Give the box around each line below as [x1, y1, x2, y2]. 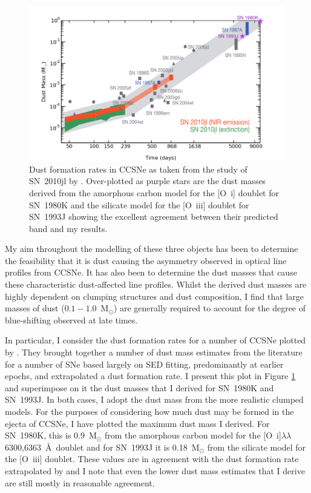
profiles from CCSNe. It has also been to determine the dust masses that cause [5, 266, 297, 279]
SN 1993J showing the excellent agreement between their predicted [29, 210, 278, 223]
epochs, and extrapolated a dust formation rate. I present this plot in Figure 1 [5, 369, 296, 382]
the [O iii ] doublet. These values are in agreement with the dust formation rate [5, 452, 299, 465]
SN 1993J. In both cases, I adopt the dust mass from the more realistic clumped [5, 393, 304, 406]
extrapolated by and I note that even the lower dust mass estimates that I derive [5, 464, 305, 477]
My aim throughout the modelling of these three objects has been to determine [5, 242, 298, 255]
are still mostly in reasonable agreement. [5, 476, 155, 489]
